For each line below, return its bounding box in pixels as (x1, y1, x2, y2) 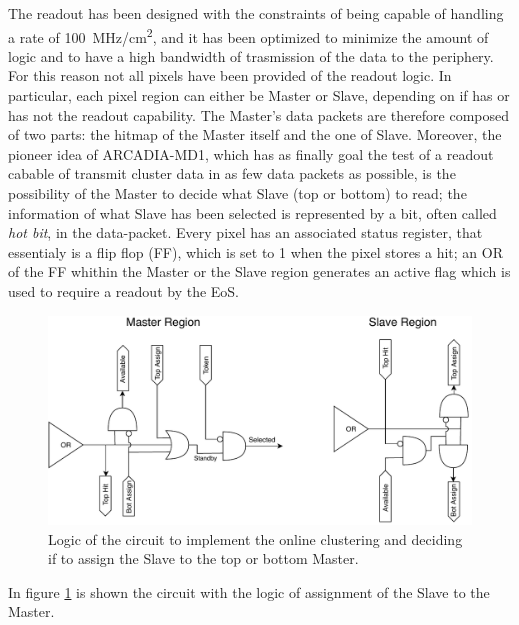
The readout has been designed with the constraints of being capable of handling (8, 3, 504, 23)
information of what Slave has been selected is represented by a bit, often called (8, 202, 497, 223)
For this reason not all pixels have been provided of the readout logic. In (8, 65, 452, 86)
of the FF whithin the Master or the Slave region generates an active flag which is (8, 261, 511, 282)
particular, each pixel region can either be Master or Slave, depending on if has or (8, 85, 510, 106)
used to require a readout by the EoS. (8, 280, 240, 301)
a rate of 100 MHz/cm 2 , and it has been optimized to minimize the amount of (8, 23, 489, 47)
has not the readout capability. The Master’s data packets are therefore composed (8, 104, 510, 125)
